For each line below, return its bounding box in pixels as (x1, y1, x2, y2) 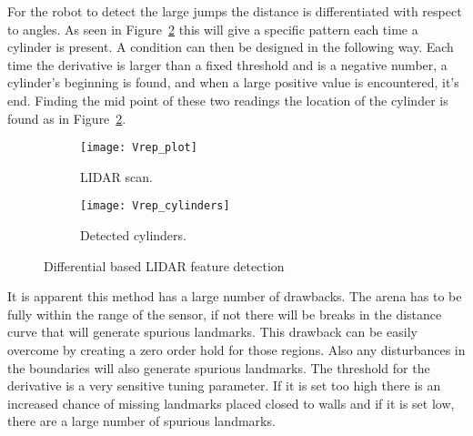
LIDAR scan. (80, 167, 153, 186)
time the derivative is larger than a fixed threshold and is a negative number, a (7, 55, 448, 74)
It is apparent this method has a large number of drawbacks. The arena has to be (7, 287, 462, 306)
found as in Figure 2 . (7, 108, 126, 127)
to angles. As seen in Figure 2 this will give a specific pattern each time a (7, 19, 418, 38)
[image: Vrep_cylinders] (80, 199, 230, 213)
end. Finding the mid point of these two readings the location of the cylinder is (7, 90, 448, 109)
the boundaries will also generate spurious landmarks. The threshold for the (7, 358, 430, 377)
